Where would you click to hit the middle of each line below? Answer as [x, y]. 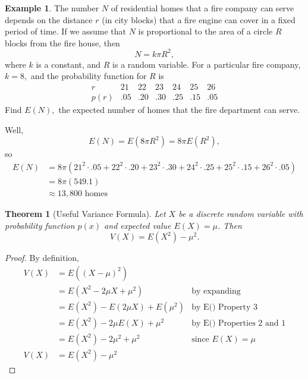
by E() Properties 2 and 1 [239, 323]
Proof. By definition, [42, 258]
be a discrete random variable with [241, 213]
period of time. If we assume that [65, 31]
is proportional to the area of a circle [205, 31]
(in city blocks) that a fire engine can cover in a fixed [199, 19]
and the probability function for [89, 76]
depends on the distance [49, 19]
